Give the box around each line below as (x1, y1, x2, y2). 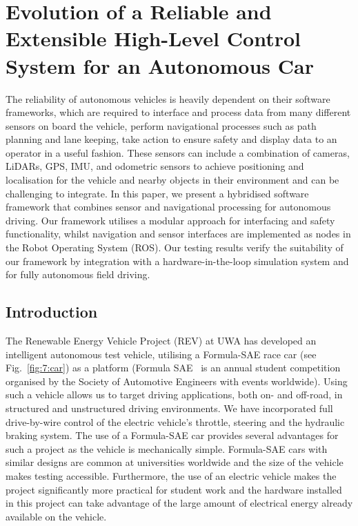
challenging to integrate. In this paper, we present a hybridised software (6, 186, 309, 200)
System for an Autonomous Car (6, 51, 314, 79)
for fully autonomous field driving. (6, 267, 150, 282)
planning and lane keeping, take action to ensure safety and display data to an (6, 132, 337, 146)
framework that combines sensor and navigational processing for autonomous (6, 199, 331, 214)
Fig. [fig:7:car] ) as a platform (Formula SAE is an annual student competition (6, 360, 341, 375)
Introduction (6, 301, 98, 322)
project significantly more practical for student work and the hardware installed (6, 482, 342, 496)
